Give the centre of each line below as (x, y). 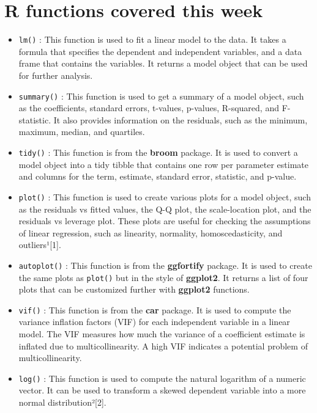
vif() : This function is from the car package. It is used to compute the (155, 309)
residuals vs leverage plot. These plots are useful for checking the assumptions (165, 221)
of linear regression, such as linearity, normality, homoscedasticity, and (151, 232)
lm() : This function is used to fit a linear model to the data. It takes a (152, 39)
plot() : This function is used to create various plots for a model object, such (165, 196)
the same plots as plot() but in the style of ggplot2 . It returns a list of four (163, 277)
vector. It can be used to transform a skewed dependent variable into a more (162, 390)
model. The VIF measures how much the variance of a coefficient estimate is (162, 334)
